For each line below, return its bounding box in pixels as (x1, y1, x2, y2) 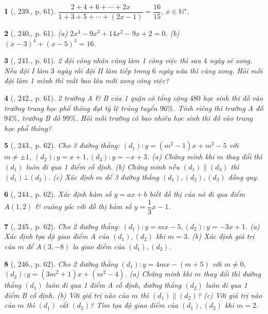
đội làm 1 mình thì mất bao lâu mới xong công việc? (4, 75, 169, 86)
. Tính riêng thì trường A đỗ (173, 102, 263, 113)
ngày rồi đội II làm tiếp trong (57, 65, 150, 76)
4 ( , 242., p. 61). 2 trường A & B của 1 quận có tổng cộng (4, 93, 187, 103)
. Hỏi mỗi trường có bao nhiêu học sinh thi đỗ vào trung (76, 113, 253, 123)
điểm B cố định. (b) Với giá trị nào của (4, 289, 129, 300)
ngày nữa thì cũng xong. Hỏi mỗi (158, 65, 263, 76)
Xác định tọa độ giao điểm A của (4, 231, 110, 242)
